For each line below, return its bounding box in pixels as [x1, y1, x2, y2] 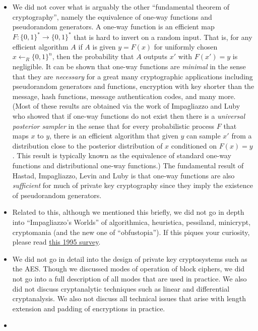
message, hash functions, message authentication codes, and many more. [12, 90, 236, 101]
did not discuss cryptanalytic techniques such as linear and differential [12, 283, 230, 294]
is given [92, 41, 116, 52]
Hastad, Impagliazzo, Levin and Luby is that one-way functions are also [12, 170, 235, 180]
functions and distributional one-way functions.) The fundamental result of [12, 160, 244, 170]
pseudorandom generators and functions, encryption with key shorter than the [12, 81, 254, 91]
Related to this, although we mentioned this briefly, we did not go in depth [12, 207, 244, 217]
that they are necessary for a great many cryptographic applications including [12, 71, 253, 81]
